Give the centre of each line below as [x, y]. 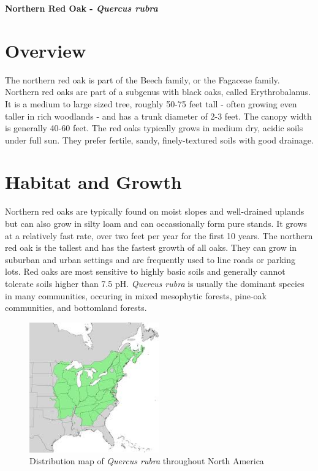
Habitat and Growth [93, 182]
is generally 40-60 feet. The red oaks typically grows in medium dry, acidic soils [154, 128]
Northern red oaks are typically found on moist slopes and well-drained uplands [155, 211]
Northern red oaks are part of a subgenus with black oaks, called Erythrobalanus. [158, 92]
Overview [46, 50]
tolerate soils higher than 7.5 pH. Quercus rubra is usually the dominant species [155, 283]
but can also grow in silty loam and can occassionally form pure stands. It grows [156, 223]
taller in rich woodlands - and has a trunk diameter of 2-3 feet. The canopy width [158, 116]
